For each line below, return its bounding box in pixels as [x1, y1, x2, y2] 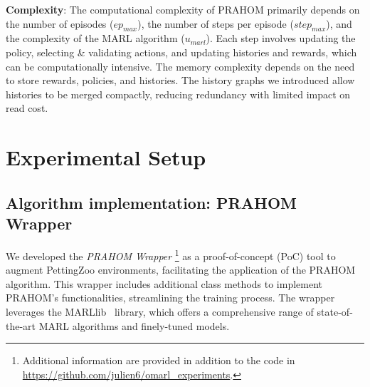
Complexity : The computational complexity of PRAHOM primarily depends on [6, 2, 360, 16]
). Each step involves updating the [206, 31, 356, 46]
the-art [6, 318, 36, 333]
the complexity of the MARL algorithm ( [6, 31, 185, 46]
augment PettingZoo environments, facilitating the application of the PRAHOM [6, 262, 356, 277]
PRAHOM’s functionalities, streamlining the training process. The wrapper [6, 290, 335, 305]
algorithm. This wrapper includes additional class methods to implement [6, 276, 323, 291]
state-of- [317, 304, 353, 319]
